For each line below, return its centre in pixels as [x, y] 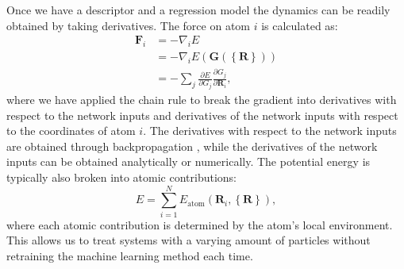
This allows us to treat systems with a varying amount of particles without [189, 240]
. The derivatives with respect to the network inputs [270, 131]
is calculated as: [300, 25]
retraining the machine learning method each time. [130, 255]
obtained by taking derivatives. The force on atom [128, 25]
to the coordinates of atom [71, 131]
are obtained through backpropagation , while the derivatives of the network [192, 146]
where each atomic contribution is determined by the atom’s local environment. [200, 224]
